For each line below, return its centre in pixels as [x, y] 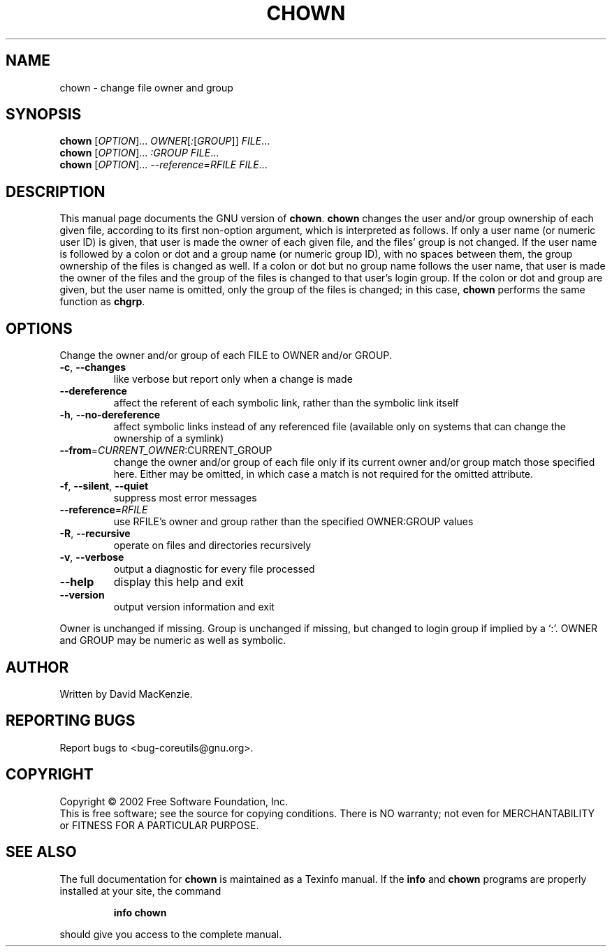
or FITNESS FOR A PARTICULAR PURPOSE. [159, 825]
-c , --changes [93, 367]
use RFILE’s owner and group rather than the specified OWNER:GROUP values [293, 522]
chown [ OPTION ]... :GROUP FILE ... [139, 153]
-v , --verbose [92, 557]
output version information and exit [194, 607]
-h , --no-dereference [110, 415]
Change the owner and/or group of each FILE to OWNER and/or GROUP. [226, 356]
